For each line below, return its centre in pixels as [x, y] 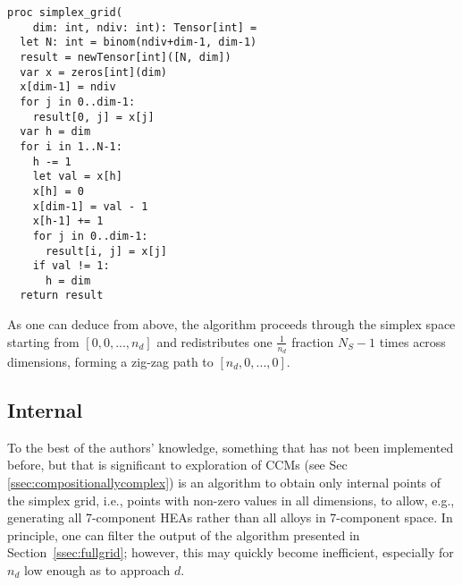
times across [412, 341]
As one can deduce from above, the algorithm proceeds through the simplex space [231, 324]
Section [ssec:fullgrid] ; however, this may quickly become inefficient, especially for [231, 552]
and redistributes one [214, 341]
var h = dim [55, 132]
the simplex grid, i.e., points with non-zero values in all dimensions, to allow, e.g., [231, 500]
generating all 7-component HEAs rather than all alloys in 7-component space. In [230, 517]
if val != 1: [71, 266]
